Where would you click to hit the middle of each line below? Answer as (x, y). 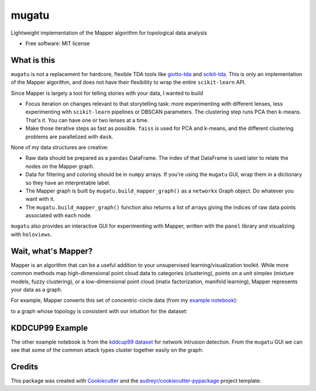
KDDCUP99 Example (49, 328)
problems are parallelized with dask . (69, 136)
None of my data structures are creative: (60, 147)
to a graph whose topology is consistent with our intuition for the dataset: (99, 311)
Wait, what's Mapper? (52, 251)
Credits (25, 367)
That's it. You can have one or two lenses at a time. (87, 120)
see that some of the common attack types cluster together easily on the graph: (107, 350)
